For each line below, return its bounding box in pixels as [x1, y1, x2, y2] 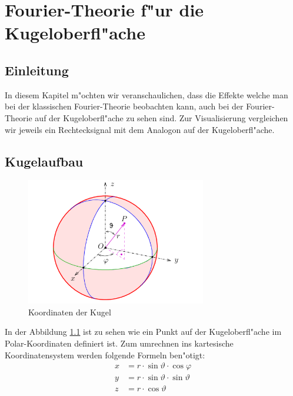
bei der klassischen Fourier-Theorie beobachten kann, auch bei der [5, 100, 244, 112]
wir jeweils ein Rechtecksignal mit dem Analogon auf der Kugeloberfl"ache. [5, 123, 275, 135]
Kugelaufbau [5, 152, 84, 170]
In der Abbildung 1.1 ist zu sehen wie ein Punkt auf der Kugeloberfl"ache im [5, 325, 282, 338]
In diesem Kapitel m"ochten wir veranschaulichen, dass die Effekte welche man [5, 88, 288, 101]
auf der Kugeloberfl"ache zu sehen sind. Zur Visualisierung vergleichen [35, 111, 288, 124]
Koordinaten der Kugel [28, 305, 111, 318]
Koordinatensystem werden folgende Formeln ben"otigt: [5, 348, 205, 361]
